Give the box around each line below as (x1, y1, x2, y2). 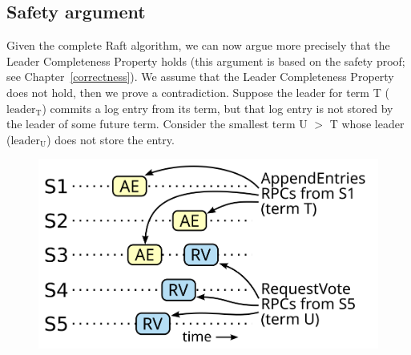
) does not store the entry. (46, 131, 175, 147)
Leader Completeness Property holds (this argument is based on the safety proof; (6, 52, 405, 69)
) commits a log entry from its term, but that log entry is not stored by (42, 99, 393, 116)
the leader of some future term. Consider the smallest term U (6, 115, 308, 132)
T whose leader (329, 115, 405, 132)
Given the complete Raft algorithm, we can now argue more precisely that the (6, 37, 390, 54)
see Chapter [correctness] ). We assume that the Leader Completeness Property (6, 68, 394, 85)
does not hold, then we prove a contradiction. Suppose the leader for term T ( (6, 83, 389, 100)
